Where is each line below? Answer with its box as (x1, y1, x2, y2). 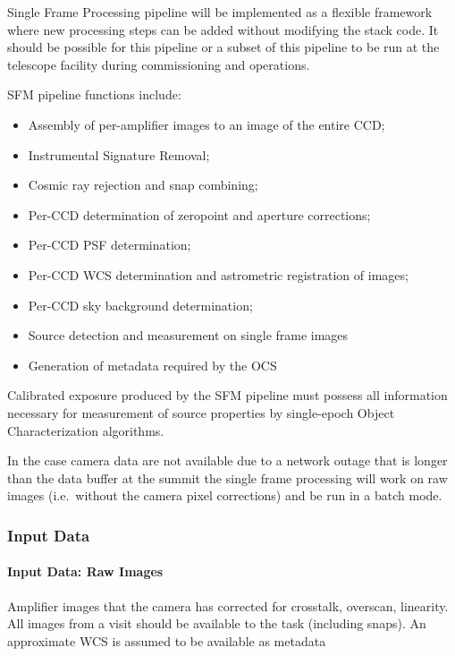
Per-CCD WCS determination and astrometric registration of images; (28, 265, 409, 284)
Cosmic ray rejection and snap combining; (28, 175, 258, 194)
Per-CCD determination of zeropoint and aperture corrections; (28, 205, 371, 224)
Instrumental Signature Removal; (28, 145, 210, 164)
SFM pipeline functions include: (7, 85, 181, 104)
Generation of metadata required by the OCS (28, 355, 277, 374)
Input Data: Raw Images (7, 562, 164, 581)
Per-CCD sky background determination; (28, 295, 253, 314)
